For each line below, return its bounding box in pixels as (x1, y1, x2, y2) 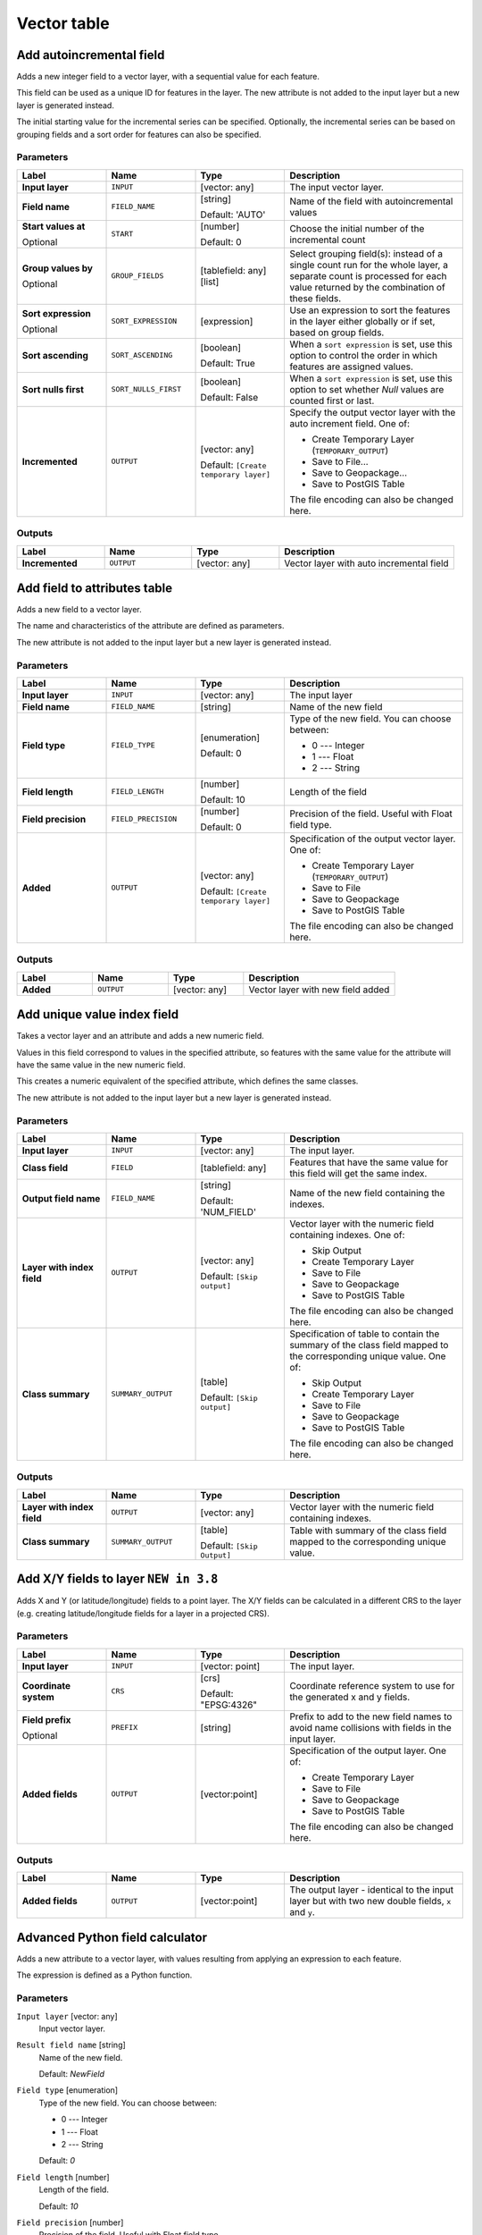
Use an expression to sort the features (289, 304, 451, 316)
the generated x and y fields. (289, 1691, 411, 1703)
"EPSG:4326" (200, 1699, 258, 1711)
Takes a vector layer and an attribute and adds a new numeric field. (16, 1031, 265, 1042)
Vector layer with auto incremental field (284, 557, 450, 569)
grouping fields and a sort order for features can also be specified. (16, 129, 262, 139)
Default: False (200, 391, 259, 403)
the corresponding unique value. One (289, 1350, 446, 1362)
